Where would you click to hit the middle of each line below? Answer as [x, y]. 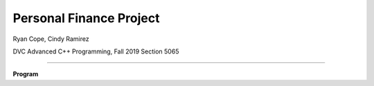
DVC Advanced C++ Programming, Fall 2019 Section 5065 [96, 51]
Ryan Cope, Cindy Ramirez [51, 39]
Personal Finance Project [86, 18]
